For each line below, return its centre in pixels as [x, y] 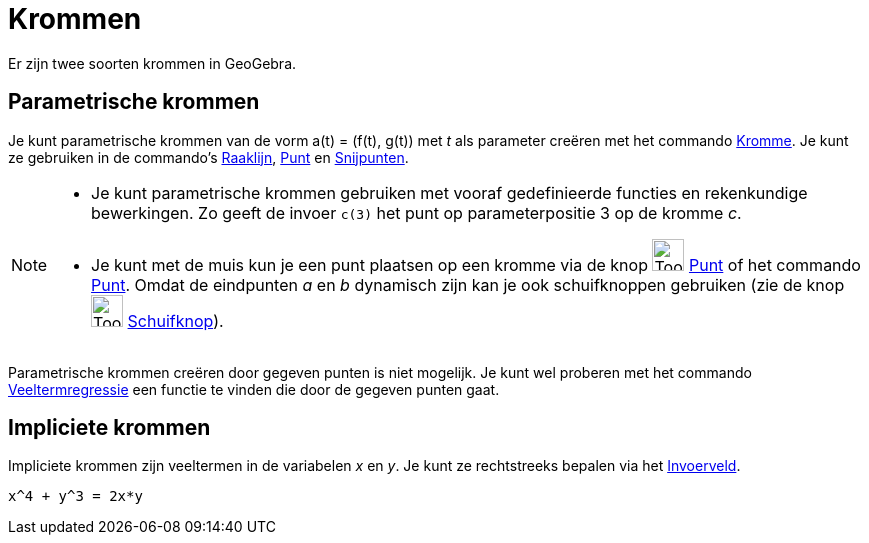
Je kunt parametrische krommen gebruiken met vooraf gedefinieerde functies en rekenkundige [449, 192]
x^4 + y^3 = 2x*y [75, 496]
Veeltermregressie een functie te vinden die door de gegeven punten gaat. [254, 389]
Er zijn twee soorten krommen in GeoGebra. [152, 63]
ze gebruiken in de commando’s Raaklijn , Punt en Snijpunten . [208, 157]
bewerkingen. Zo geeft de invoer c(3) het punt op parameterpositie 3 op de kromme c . [416, 212]
